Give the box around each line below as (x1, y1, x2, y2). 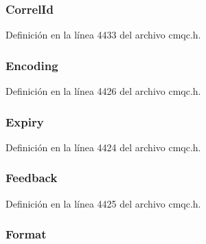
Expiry (5, 113, 44, 130)
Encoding (5, 56, 58, 74)
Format (5, 225, 47, 243)
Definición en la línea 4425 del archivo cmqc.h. (5, 196, 201, 210)
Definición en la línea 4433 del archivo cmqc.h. (5, 27, 201, 42)
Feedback (5, 169, 58, 186)
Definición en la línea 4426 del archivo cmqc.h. (5, 84, 201, 98)
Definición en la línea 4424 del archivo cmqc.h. (5, 140, 201, 154)
